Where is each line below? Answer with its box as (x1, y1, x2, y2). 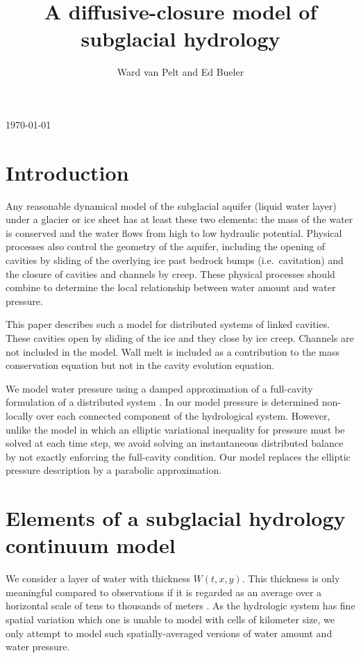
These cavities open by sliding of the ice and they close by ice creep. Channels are (6, 330, 354, 345)
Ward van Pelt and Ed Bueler (117, 65, 244, 79)
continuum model (6, 531, 176, 559)
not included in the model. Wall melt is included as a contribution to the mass (6, 344, 340, 359)
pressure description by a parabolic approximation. (6, 463, 222, 477)
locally (6, 408, 33, 422)
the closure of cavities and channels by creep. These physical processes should (6, 266, 335, 281)
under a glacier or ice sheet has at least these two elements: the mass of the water (6, 212, 353, 227)
